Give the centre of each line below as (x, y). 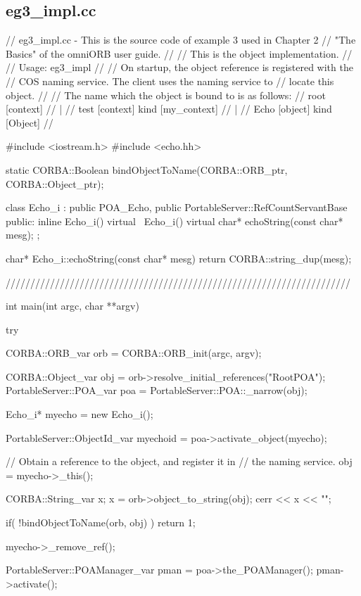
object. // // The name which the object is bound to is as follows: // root (166, 95)
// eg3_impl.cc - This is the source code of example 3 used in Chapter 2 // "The (181, 40)
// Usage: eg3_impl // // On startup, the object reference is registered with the (179, 67)
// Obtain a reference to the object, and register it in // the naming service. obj (179, 461)
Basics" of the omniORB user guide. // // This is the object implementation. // (179, 53)
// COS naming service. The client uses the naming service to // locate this (170, 81)
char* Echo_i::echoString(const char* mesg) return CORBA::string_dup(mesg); (179, 258)
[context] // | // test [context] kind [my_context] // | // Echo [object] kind (169, 109)
